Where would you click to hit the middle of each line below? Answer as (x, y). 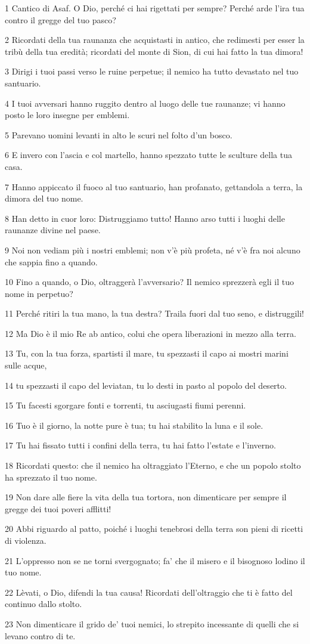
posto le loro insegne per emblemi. (67, 115)
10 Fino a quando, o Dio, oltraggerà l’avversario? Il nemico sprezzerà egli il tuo (149, 282)
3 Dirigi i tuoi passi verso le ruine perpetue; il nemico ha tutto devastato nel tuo (152, 71)
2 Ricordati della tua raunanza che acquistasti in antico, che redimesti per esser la (155, 40)
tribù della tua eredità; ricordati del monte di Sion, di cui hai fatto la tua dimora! (154, 51)
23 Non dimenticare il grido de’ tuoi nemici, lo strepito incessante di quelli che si (152, 623)
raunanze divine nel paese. (53, 230)
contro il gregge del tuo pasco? (61, 19)
